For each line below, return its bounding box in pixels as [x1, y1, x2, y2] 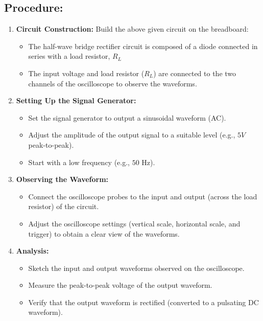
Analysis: [16, 245, 49, 256]
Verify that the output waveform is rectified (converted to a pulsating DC [28, 296, 259, 307]
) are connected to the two [153, 67, 236, 78]
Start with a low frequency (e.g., [28, 156, 130, 167]
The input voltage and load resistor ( [28, 67, 145, 78]
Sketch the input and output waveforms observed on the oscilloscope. [28, 262, 245, 273]
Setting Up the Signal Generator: [16, 95, 136, 106]
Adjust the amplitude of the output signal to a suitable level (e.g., [28, 129, 235, 140]
